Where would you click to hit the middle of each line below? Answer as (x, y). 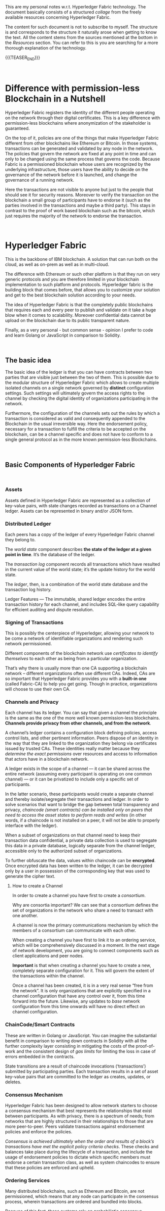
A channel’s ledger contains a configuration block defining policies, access (81, 733)
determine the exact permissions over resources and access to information (81, 754)
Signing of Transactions (34, 622)
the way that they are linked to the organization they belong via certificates (81, 743)
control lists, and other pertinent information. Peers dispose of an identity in (82, 738)
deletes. (13, 1082)
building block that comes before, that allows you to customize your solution (82, 290)
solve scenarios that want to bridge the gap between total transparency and (82, 805)
